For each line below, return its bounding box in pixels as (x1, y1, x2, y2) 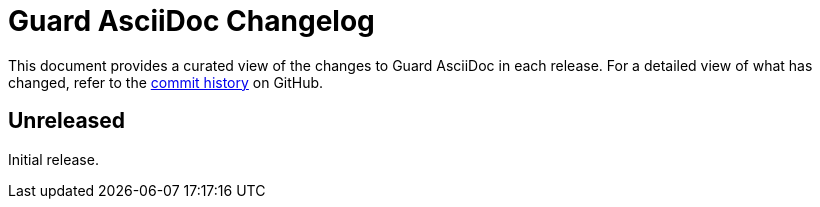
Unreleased (8, 108, 126, 134)
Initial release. (8, 150, 99, 168)
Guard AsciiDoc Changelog (8, 4, 375, 38)
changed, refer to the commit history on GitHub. (8, 73, 324, 91)
